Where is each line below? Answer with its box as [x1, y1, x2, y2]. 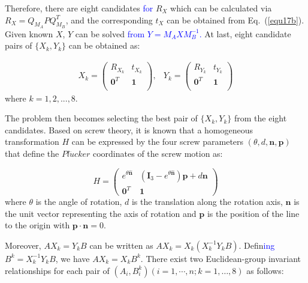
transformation [5, 135, 59, 148]
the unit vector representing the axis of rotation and [5, 207, 197, 219]
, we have [55, 252, 90, 264]
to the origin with [5, 219, 70, 231]
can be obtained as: [68, 39, 140, 52]
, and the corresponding [65, 13, 153, 26]
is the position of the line [207, 207, 300, 219]
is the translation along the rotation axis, [131, 195, 283, 208]
